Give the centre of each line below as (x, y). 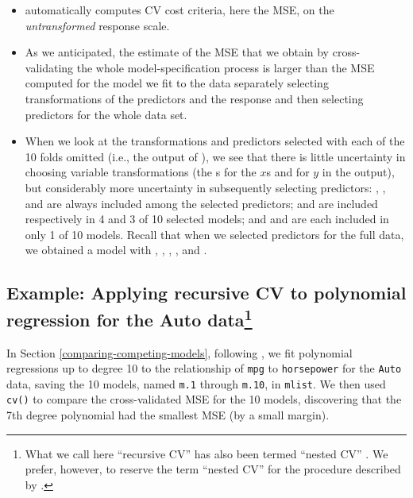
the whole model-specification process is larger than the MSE (226, 67)
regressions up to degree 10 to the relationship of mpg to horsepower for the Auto (204, 368)
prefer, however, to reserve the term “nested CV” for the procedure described (213, 469)
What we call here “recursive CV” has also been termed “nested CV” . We (206, 453)
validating (49, 67)
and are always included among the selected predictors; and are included (201, 203)
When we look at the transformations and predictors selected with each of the (215, 141)
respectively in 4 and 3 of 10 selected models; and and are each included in (207, 219)
